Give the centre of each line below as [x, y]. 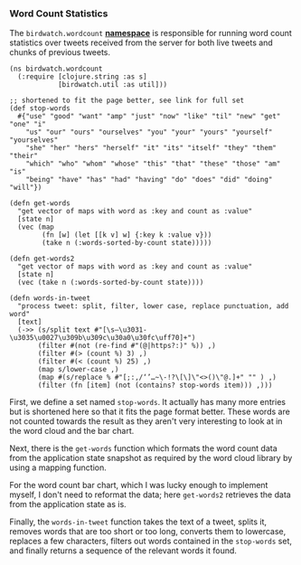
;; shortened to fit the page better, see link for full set [127, 101]
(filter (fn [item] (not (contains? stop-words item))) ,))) [155, 386]
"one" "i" [28, 125]
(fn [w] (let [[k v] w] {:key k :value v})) [127, 235]
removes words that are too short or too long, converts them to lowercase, [148, 532]
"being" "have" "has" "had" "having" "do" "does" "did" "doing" [149, 180]
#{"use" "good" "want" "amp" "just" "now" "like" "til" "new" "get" [149, 117]
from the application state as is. [68, 504]
